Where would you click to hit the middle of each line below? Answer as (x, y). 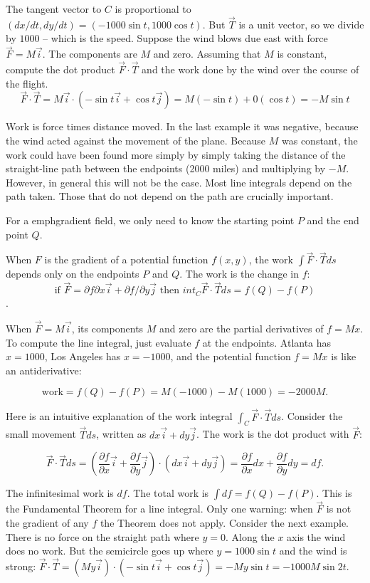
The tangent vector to (54, 9)
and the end (333, 220)
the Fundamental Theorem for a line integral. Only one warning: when (159, 509)
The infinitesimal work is (60, 493)
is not (339, 509)
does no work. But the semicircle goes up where (110, 551)
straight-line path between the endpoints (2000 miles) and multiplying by (166, 168)
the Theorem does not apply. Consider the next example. (224, 523)
